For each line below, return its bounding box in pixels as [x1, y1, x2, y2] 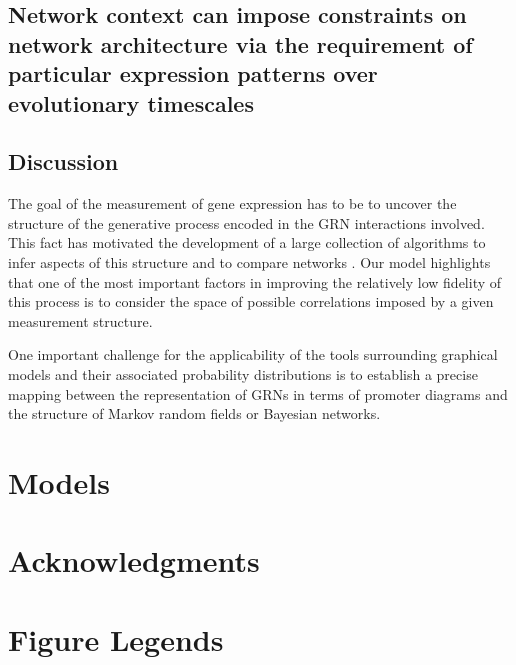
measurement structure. [8, 310, 153, 331]
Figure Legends [8, 618, 224, 659]
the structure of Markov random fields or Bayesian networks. [8, 403, 381, 424]
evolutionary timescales [8, 87, 254, 118]
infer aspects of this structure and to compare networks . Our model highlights [8, 251, 491, 272]
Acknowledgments [8, 540, 260, 581]
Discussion [8, 146, 119, 177]
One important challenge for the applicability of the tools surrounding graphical [8, 344, 498, 365]
